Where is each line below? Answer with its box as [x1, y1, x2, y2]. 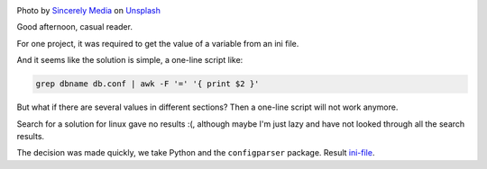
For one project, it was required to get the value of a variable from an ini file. [16, 38, 299, 49]
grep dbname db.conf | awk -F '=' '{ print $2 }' [35, 79, 260, 89]
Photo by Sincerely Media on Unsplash [16, 5, 161, 15]
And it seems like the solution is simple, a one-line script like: [16, 55, 243, 66]
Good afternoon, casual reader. [16, 22, 133, 32]
